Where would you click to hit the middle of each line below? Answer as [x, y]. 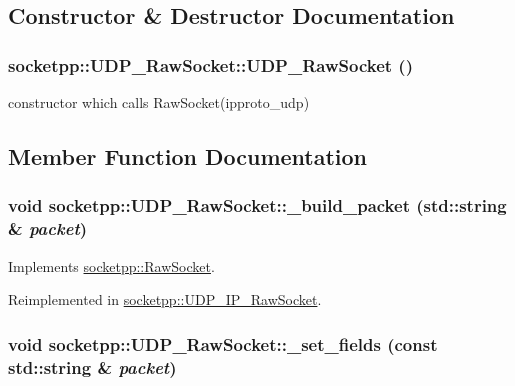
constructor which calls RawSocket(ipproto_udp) [159, 102]
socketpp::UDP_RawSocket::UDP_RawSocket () [210, 64]
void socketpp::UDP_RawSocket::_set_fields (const [223, 343]
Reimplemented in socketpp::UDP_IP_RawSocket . [165, 299]
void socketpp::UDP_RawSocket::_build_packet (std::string [257, 205]
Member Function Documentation [188, 155]
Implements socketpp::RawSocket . [111, 265]
